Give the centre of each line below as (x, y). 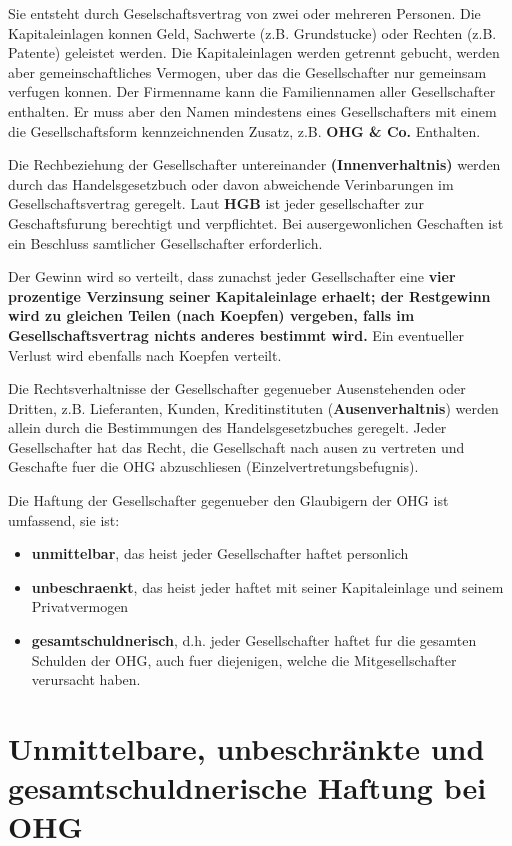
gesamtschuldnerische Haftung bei (247, 787)
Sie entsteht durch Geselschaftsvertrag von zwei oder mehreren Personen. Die (244, 13)
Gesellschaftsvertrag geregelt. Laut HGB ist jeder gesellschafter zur (216, 203)
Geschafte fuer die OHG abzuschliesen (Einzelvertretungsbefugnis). (213, 466)
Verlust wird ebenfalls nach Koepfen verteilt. (145, 354)
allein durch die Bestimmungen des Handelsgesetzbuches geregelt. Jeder (227, 427)
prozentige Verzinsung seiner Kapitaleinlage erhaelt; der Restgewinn (249, 295)
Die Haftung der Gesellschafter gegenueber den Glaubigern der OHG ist (228, 500)
